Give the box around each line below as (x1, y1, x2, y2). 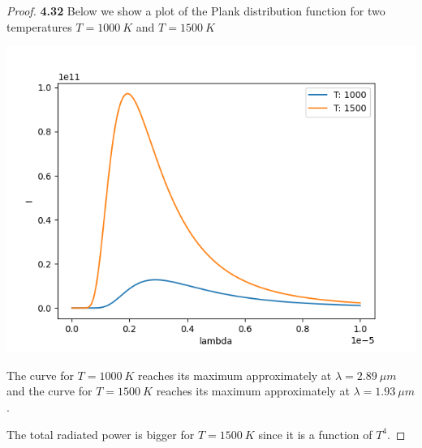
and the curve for (6, 382, 93, 399)
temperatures (6, 18, 72, 35)
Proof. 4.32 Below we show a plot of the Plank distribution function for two (6, 2, 385, 19)
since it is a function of (258, 425, 372, 442)
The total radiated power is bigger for (6, 425, 195, 442)
